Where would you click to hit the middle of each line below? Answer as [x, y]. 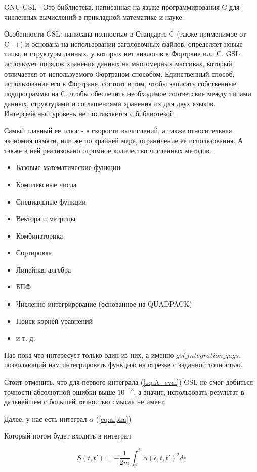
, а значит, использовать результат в [189, 392]
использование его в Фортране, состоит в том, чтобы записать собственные [120, 83]
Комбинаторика [39, 235]
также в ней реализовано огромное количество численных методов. [108, 150]
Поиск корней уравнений [54, 321]
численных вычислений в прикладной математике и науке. [94, 16]
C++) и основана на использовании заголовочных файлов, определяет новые [123, 43]
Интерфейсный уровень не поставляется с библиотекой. [90, 113]
